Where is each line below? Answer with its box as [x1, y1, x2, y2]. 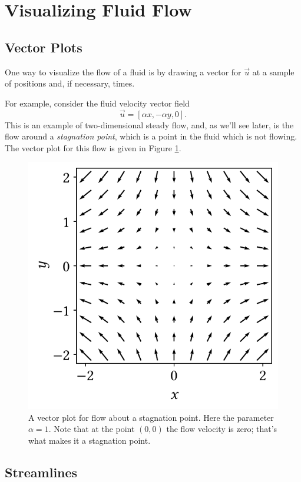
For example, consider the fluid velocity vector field [5, 97, 190, 109]
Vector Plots [5, 38, 82, 56]
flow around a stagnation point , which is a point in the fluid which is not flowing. [5, 130, 297, 142]
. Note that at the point [48, 423, 135, 435]
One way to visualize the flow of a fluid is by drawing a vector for [5, 65, 242, 78]
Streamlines [5, 463, 78, 481]
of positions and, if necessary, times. [5, 77, 135, 89]
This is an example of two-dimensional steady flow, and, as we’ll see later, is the [5, 118, 294, 131]
